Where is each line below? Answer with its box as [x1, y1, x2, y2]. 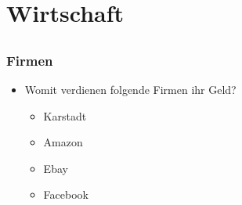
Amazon [43, 134, 83, 150]
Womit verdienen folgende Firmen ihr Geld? [24, 81, 237, 98]
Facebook [43, 186, 88, 203]
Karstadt [43, 107, 87, 124]
